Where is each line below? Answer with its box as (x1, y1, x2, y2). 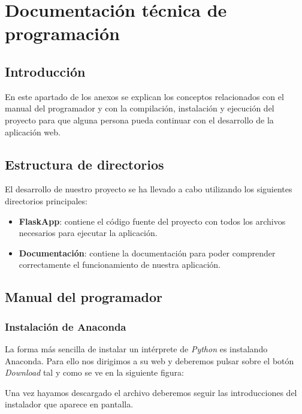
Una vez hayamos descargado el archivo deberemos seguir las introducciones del (5, 386, 297, 398)
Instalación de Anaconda (5, 319, 126, 334)
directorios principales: (5, 194, 87, 207)
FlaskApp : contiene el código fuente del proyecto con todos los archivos (19, 214, 286, 227)
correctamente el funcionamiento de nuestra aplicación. (19, 258, 221, 271)
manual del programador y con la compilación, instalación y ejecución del (5, 102, 274, 114)
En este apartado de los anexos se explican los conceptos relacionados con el (5, 90, 284, 102)
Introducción (5, 62, 86, 80)
